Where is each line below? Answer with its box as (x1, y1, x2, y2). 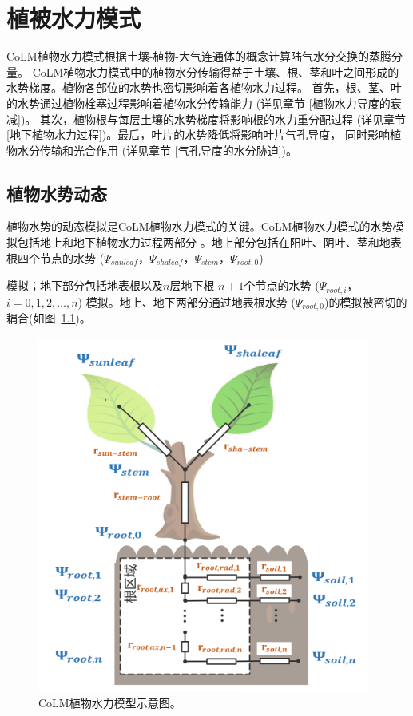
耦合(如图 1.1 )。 (6, 310, 91, 326)
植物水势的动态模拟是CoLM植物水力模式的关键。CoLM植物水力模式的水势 (6, 218, 393, 235)
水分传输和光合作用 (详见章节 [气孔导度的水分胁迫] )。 (17, 141, 298, 158)
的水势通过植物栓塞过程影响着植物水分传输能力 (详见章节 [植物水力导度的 (6, 94, 391, 111)
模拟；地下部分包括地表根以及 (6, 277, 163, 294)
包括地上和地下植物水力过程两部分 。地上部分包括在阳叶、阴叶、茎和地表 (17, 234, 402, 251)
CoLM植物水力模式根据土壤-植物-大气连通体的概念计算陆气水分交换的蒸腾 (6, 48, 392, 65)
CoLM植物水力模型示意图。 (38, 694, 181, 711)
